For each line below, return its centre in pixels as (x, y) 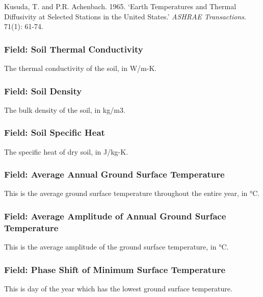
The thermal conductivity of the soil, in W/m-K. (81, 68)
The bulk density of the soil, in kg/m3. (65, 109)
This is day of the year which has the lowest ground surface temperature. (118, 288)
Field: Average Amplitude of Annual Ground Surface (115, 216)
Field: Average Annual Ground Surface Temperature (114, 174)
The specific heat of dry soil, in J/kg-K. (66, 151)
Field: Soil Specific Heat (55, 132)
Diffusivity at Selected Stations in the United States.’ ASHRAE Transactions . (125, 16)
